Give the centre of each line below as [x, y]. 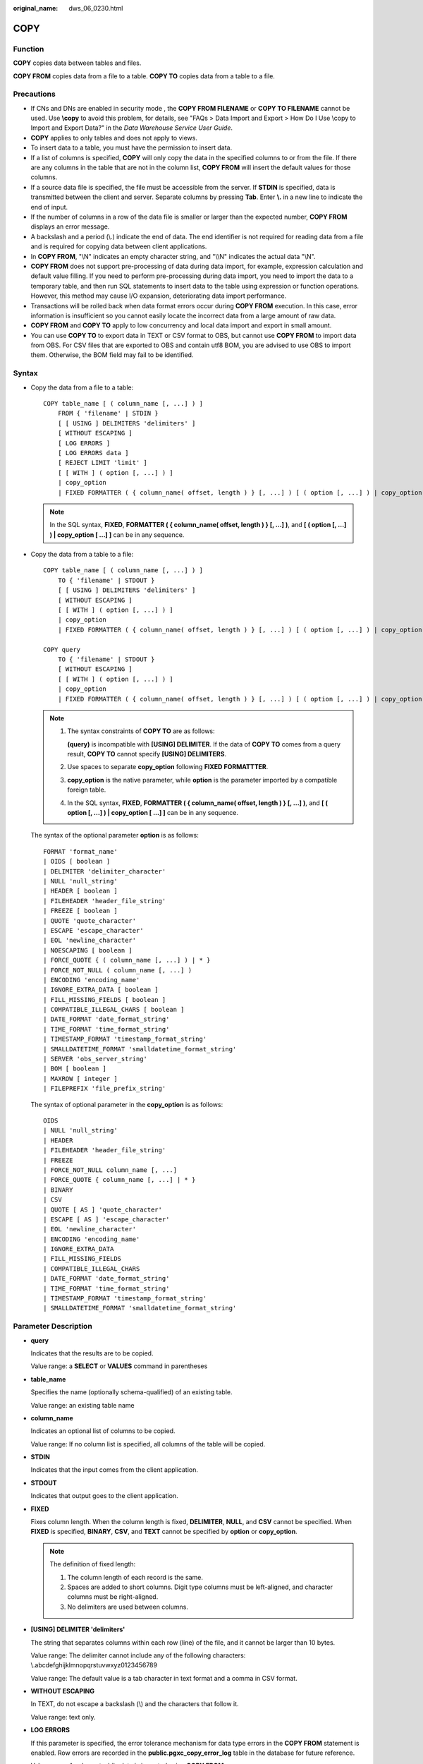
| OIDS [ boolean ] [77, 862]
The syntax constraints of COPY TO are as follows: [141, 731]
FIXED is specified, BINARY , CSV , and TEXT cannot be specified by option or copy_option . [164, 1532]
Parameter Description [53, 1327]
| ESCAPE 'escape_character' [93, 930]
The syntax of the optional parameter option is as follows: [115, 835]
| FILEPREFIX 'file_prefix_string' [105, 1089]
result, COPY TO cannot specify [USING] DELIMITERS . [147, 754]
